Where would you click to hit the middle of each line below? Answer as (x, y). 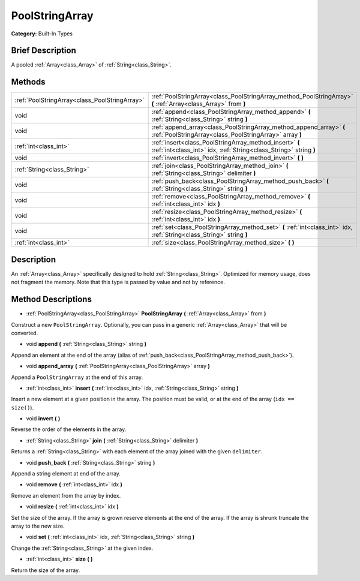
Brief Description (43, 51)
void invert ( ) (43, 419)
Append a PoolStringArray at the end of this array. (77, 377)
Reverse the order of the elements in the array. (69, 429)
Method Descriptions (52, 299)
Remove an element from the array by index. (66, 495)
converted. (25, 333)
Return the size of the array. (46, 570)
